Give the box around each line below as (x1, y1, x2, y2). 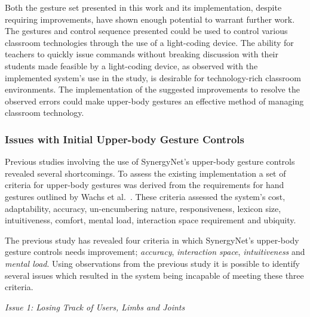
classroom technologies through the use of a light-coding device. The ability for (5, 36, 294, 48)
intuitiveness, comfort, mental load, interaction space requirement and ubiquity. (5, 214, 296, 226)
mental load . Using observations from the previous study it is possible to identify (5, 257, 300, 269)
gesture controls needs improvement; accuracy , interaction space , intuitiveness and (5, 245, 305, 258)
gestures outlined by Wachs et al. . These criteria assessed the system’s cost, (5, 190, 286, 202)
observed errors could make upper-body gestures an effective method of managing (5, 94, 304, 107)
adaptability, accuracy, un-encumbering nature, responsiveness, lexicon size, (5, 202, 281, 214)
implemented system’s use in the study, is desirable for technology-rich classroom (5, 71, 301, 84)
